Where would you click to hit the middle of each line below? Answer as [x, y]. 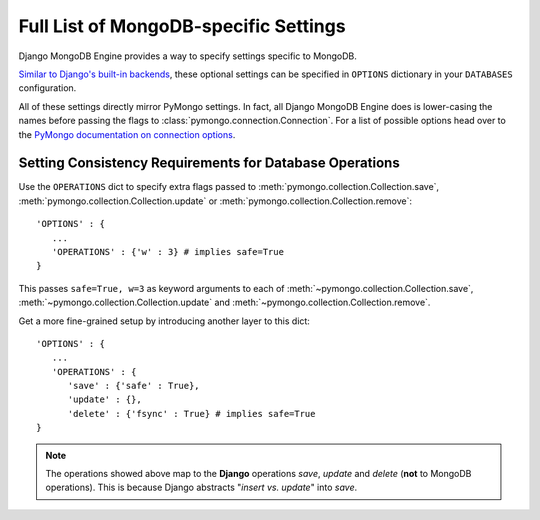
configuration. [47, 88]
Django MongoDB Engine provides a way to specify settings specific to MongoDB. [187, 56]
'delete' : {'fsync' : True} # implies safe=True [191, 413]
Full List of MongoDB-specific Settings [182, 26]
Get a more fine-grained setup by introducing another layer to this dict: [164, 321]
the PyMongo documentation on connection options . [127, 134]
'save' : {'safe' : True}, [133, 386]
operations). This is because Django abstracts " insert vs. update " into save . [201, 487]
